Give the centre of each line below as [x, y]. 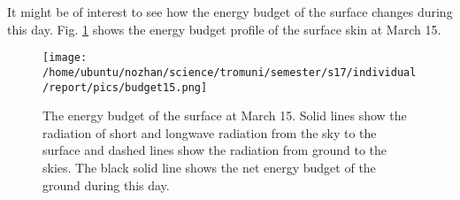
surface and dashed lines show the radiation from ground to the [215, 150]
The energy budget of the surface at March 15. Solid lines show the [225, 115]
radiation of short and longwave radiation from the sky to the [210, 132]
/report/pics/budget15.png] [125, 87]
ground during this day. [106, 185]
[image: [65, 58]
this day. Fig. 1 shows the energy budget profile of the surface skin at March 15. [224, 29]
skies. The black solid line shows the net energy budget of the [209, 167]
